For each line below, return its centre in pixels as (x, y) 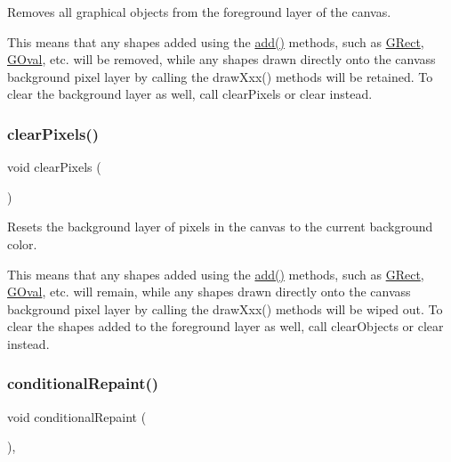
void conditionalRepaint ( (77, 416)
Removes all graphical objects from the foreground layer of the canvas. (199, 12)
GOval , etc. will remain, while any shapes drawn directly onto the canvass (209, 292)
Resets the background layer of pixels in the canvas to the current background (220, 227)
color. (22, 243)
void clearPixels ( (54, 167)
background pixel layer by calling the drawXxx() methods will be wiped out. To (225, 308)
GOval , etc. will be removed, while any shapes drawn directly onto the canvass (221, 59)
